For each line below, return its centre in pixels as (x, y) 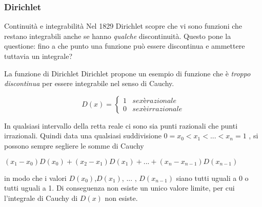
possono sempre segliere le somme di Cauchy (74, 145)
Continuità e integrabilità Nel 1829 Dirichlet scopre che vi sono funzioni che (123, 26)
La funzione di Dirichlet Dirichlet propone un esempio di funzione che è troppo (127, 73)
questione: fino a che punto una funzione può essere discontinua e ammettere (125, 46)
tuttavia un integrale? (38, 56)
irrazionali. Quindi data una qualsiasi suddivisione (83, 136)
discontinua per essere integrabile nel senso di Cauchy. (89, 83)
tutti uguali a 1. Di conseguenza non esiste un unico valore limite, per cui (119, 188)
